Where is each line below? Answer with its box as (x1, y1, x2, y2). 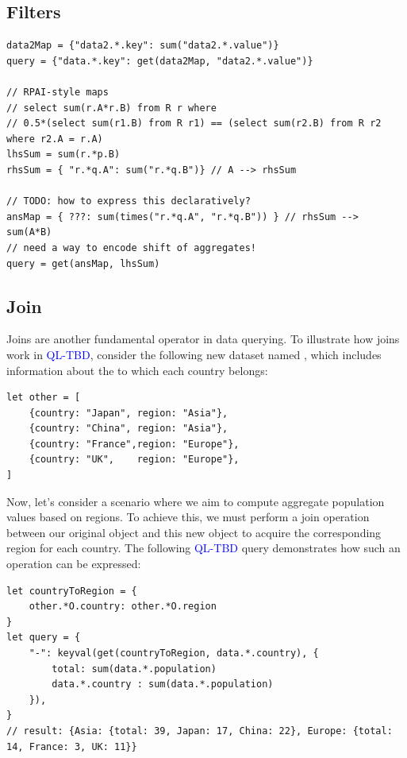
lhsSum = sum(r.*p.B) (6, 149, 121, 160)
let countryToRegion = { (6, 585, 137, 597)
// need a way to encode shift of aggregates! (6, 242, 256, 253)
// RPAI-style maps (6, 86, 109, 98)
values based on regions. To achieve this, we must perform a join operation (6, 509, 370, 525)
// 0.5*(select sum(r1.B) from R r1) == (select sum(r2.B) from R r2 (6, 118, 382, 130)
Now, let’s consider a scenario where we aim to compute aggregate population (6, 493, 385, 509)
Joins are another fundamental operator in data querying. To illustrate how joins (6, 331, 400, 347)
